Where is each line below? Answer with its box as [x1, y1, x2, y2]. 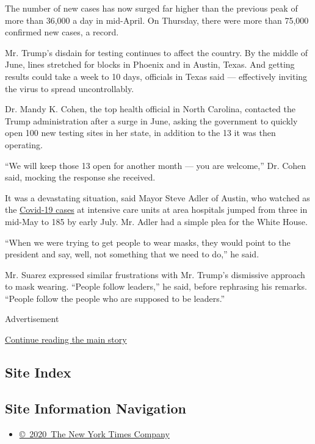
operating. [5, 138, 43, 151]
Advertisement [5, 312, 59, 325]
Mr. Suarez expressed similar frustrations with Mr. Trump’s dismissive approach [5, 268, 305, 281]
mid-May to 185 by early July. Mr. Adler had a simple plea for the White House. [5, 215, 308, 227]
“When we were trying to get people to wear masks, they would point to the [5, 235, 291, 248]
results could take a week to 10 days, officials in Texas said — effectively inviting [5, 70, 308, 82]
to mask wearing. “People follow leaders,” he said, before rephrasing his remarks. [5, 280, 307, 293]
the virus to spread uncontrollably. [5, 82, 134, 95]
